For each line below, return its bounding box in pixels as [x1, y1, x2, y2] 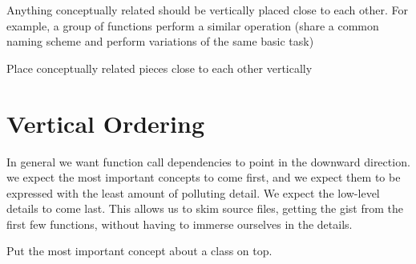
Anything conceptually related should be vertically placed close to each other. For [6, 2, 409, 18]
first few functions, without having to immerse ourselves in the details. [6, 215, 353, 232]
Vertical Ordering [6, 106, 205, 139]
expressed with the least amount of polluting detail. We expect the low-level [6, 184, 380, 201]
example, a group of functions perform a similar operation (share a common [6, 17, 379, 34]
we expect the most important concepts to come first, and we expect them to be [6, 169, 401, 186]
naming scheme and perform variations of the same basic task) [6, 33, 314, 50]
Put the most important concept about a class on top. [6, 242, 273, 259]
